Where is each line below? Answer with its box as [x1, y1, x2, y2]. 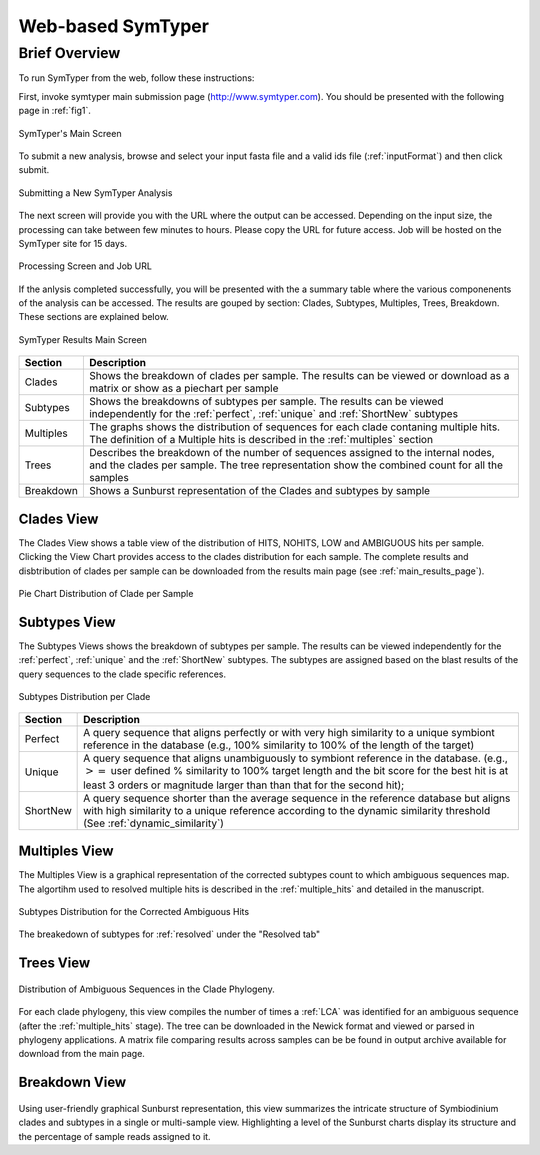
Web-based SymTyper [18, 15, 210, 37]
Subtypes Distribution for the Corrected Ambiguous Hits [18, 906, 250, 918]
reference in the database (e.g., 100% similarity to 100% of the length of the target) [83, 738, 475, 752]
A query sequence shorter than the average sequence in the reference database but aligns [83, 791, 511, 805]
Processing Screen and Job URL [18, 260, 152, 272]
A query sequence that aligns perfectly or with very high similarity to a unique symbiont [83, 726, 495, 740]
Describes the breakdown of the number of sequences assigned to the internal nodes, [88, 446, 495, 460]
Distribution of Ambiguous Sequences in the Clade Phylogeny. [18, 983, 275, 995]
